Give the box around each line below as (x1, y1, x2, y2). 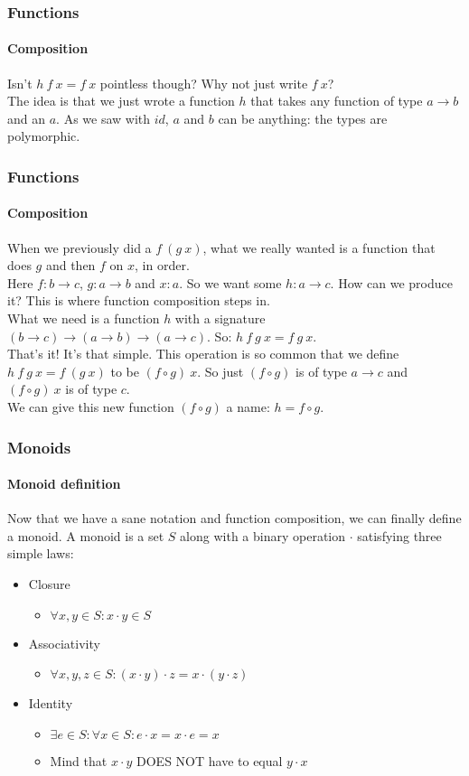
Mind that (50, 751, 108, 770)
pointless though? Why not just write (99, 73, 308, 92)
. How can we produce (330, 273, 453, 292)
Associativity (28, 633, 100, 652)
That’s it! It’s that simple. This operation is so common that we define (7, 344, 399, 363)
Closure (28, 575, 70, 594)
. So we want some (179, 273, 282, 292)
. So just (197, 361, 244, 380)
